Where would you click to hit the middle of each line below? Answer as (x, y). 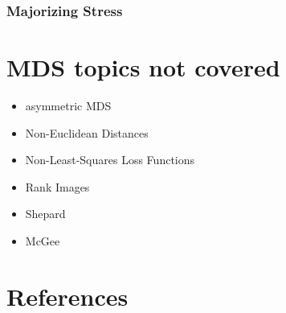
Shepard (45, 214)
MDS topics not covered (143, 67)
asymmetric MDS (68, 105)
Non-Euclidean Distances (87, 132)
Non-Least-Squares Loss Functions (110, 160)
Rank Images (57, 186)
